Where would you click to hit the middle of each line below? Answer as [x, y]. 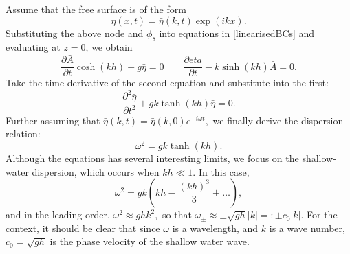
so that [177, 215]
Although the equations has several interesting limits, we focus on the [152, 158]
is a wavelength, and [215, 228]
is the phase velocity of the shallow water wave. [150, 241]
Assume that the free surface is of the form [96, 9]
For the [322, 215]
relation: [23, 134]
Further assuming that [53, 120]
